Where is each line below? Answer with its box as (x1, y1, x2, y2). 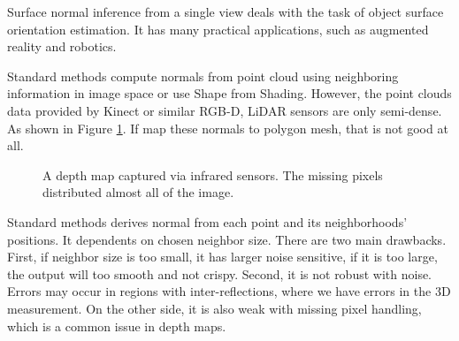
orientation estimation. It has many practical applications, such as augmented (7, 19, 429, 38)
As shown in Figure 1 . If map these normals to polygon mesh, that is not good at (7, 118, 448, 137)
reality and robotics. (7, 37, 117, 56)
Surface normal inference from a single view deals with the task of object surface (7, 3, 444, 20)
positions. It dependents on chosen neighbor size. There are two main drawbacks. (7, 230, 447, 248)
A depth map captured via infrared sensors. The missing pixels (42, 165, 383, 184)
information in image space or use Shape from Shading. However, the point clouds (7, 84, 452, 102)
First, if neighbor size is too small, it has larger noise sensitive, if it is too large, (7, 247, 438, 266)
